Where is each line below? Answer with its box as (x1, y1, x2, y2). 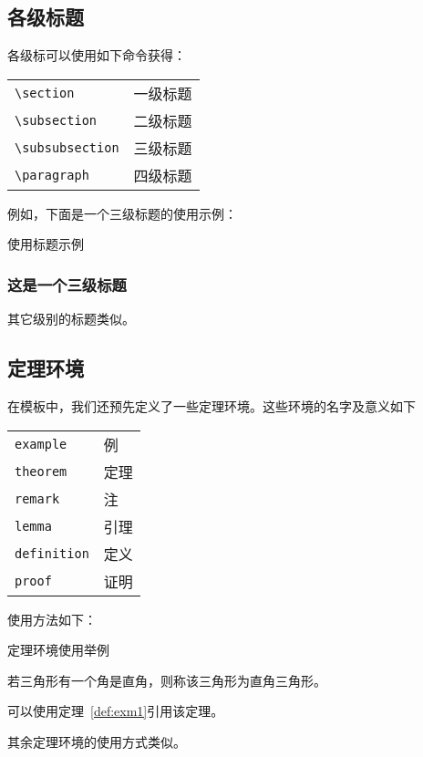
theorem (15, 463, 67, 479)
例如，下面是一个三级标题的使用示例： (7, 203, 237, 223)
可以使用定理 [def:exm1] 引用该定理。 (7, 701, 224, 721)
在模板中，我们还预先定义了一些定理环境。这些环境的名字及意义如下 (7, 397, 416, 415)
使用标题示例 (7, 234, 84, 254)
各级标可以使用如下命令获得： (7, 46, 186, 65)
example (15, 436, 67, 451)
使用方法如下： (7, 609, 97, 628)
